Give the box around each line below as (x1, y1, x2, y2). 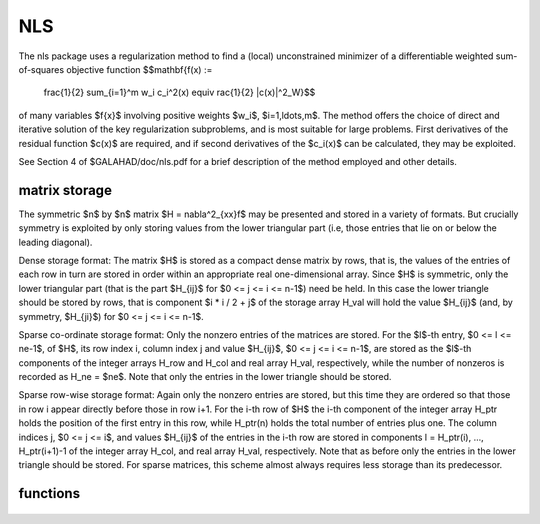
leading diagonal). (18, 236, 93, 248)
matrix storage (18, 181, 112, 199)
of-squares (18, 63, 65, 75)
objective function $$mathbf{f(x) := (66, 63, 213, 75)
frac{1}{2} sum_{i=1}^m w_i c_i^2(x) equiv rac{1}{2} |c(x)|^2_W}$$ (43, 86, 316, 99)
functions (18, 485, 80, 502)
